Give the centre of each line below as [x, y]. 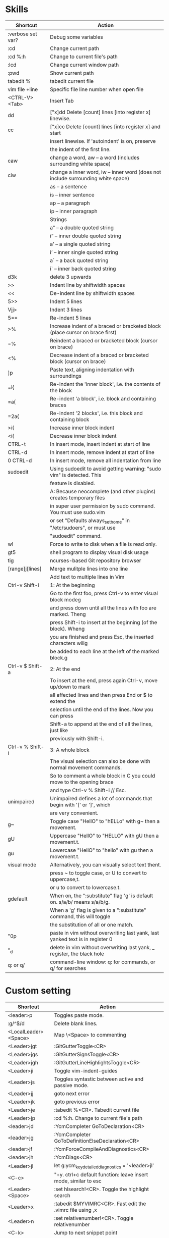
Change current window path [84, 65]
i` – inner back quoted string [83, 269]
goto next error [72, 1094]
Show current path [72, 73]
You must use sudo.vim [77, 512]
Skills [17, 9]
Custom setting [38, 991]
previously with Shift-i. [77, 739]
